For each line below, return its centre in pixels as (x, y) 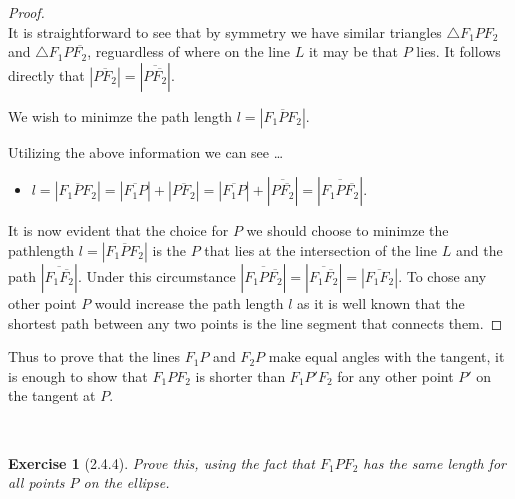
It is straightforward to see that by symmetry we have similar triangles (225, 31)
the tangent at (52, 395)
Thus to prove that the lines (94, 356)
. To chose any (442, 275)
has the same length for (434, 462)
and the (479, 249)
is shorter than (240, 375)
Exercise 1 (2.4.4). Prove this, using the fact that (161, 462)
